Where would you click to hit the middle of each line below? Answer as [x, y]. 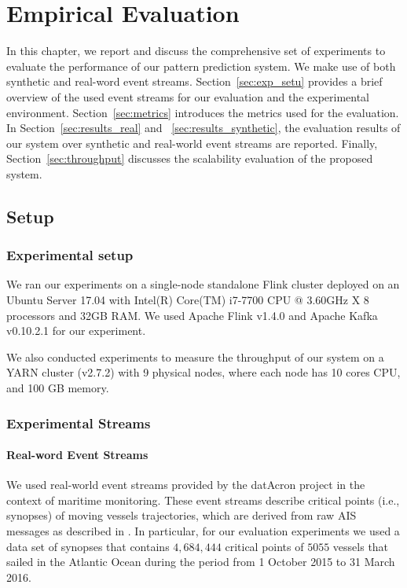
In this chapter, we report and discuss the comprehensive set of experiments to [196, 51]
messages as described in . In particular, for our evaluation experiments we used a [203, 531]
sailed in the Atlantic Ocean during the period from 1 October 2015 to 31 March [201, 562]
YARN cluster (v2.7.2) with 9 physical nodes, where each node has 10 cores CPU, [203, 372]
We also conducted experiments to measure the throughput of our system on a [195, 356]
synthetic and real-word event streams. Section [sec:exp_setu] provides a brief [194, 81]
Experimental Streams [79, 423]
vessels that [361, 546]
